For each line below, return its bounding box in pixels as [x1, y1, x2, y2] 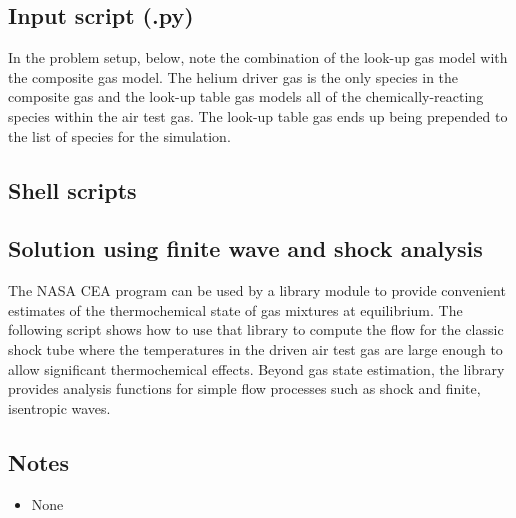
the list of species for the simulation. [8, 125, 231, 146]
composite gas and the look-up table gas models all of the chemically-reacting [8, 86, 484, 107]
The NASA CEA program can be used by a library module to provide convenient [8, 280, 506, 301]
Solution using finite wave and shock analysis [8, 233, 483, 264]
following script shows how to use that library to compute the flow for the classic [8, 319, 504, 340]
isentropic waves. [8, 397, 111, 418]
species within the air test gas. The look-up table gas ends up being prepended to [8, 105, 508, 126]
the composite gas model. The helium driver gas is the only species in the [8, 66, 459, 87]
